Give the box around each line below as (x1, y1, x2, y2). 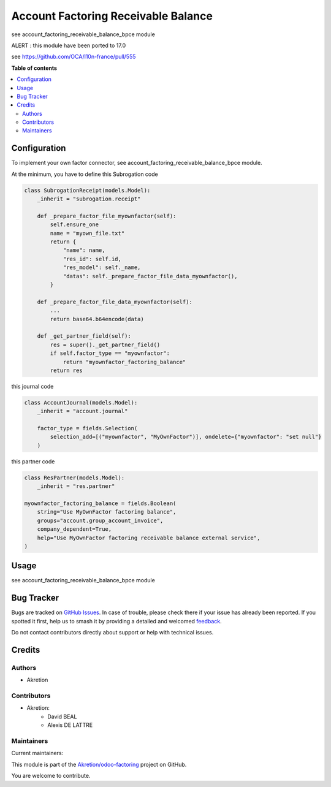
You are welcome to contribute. (11, 772, 91, 780)
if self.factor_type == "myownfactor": (50, 350, 170, 357)
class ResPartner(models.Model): (24, 474, 125, 481)
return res (50, 367, 83, 374)
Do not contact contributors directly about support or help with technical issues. (11, 629, 214, 636)
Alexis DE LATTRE (47, 721, 93, 729)
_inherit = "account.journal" (37, 408, 128, 415)
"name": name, (63, 247, 105, 254)
